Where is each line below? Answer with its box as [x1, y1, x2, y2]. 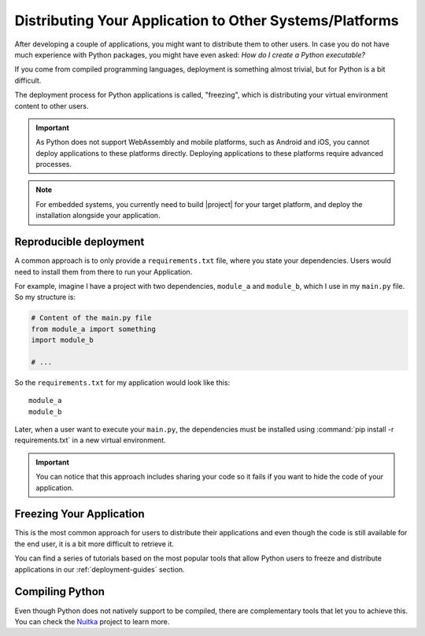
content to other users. [14, 101, 89, 110]
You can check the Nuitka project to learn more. [14, 616, 170, 626]
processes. [35, 160, 72, 169]
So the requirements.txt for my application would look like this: [14, 378, 231, 387]
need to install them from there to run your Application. [14, 267, 193, 276]
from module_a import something [31, 324, 157, 334]
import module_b [31, 335, 94, 345]
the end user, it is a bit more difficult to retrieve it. [14, 539, 175, 549]
